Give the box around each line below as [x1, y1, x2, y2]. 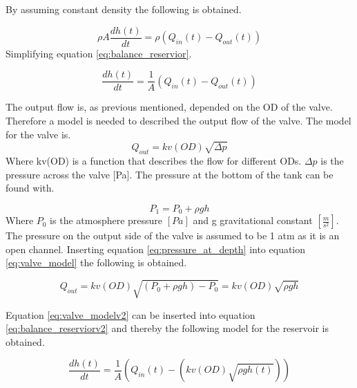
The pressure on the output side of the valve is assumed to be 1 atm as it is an [6, 228, 340, 243]
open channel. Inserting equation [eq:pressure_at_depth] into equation [6, 241, 306, 256]
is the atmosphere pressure [50, 213, 163, 228]
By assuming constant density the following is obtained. [6, 2, 242, 16]
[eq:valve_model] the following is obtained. [6, 255, 187, 270]
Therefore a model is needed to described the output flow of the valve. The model [6, 113, 351, 127]
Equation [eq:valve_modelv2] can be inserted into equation [6, 307, 255, 322]
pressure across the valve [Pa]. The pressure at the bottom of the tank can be [6, 167, 334, 181]
